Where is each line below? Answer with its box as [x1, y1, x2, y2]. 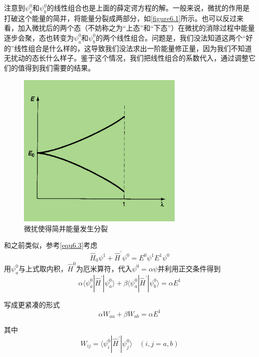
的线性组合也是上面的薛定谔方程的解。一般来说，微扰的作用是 [46, 3, 250, 13]
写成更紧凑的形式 [4, 299, 60, 309]
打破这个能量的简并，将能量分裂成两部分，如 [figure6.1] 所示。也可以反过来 [4, 13, 244, 23]
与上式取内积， [18, 263, 68, 273]
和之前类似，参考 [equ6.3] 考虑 [4, 240, 98, 250]
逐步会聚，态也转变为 [4, 32, 74, 43]
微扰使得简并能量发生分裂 [24, 223, 108, 233]
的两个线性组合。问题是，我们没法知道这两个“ [95, 32, 246, 43]
